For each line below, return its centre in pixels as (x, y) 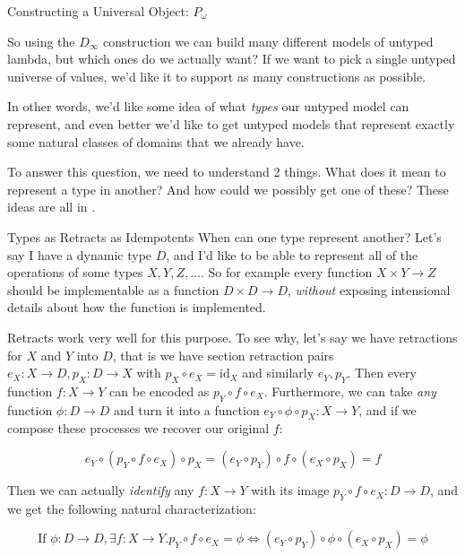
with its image (290, 490)
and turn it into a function (187, 409)
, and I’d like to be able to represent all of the (292, 254)
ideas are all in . (52, 207)
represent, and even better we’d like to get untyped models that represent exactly (231, 123)
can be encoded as (159, 391)
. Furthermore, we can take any (350, 391)
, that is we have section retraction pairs (223, 355)
